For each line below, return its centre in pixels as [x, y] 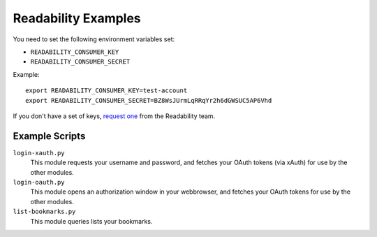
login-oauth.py [39, 182]
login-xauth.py [39, 153]
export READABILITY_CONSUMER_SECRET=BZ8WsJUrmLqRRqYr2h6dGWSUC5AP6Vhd [149, 100]
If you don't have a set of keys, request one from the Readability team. [114, 116]
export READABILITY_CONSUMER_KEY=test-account [106, 91]
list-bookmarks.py [44, 212]
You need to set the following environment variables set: [94, 39]
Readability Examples [77, 18]
